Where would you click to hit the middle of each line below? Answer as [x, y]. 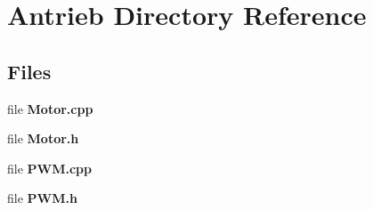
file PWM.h [42, 198]
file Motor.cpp [50, 108]
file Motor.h [43, 138]
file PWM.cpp [50, 168]
